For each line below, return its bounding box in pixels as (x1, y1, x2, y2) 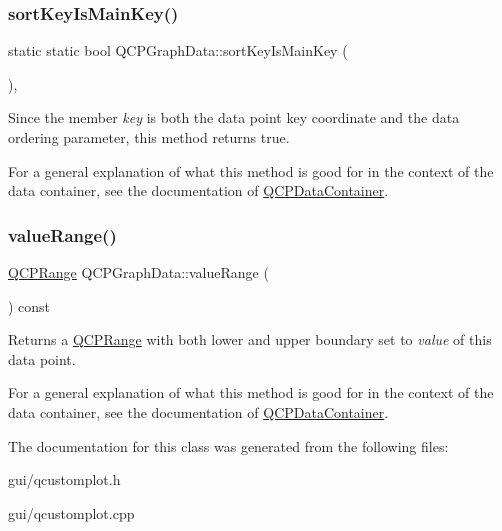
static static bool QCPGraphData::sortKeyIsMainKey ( (8, 40, 348, 61)
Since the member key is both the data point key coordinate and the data (8, 107, 460, 128)
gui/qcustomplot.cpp (8, 502, 135, 523)
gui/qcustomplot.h (8, 469, 121, 490)
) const (8, 295, 51, 316)
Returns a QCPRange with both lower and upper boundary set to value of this (8, 329, 492, 350)
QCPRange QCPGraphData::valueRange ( (8, 262, 269, 282)
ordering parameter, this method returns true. (8, 127, 290, 147)
